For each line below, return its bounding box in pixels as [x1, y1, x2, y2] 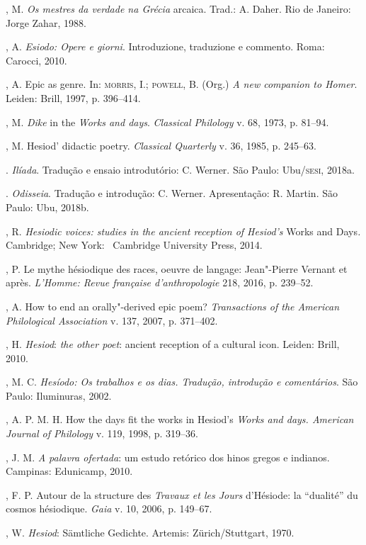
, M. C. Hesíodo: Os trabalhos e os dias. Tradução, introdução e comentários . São [6, 374, 358, 389]
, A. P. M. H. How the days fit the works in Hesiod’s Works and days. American [6, 412, 354, 427]
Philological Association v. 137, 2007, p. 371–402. [6, 313, 218, 327]
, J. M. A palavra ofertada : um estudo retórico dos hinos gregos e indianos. [6, 449, 330, 464]
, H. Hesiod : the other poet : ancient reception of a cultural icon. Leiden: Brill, [6, 337, 340, 352]
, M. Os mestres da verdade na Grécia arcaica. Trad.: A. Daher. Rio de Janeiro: [6, 1, 351, 16]
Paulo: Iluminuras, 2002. [6, 388, 112, 403]
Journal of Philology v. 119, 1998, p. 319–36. [6, 426, 198, 441]
